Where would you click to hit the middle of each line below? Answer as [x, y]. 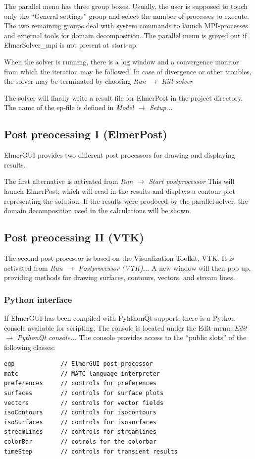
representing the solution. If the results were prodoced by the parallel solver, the [126, 201]
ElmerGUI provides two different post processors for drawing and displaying [120, 155]
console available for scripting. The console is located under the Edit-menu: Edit [126, 327]
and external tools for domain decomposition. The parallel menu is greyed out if [126, 35]
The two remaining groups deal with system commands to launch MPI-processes [126, 26]
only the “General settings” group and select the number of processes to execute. [127, 16]
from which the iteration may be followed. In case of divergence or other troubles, [128, 71]
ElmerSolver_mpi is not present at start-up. [71, 45]
